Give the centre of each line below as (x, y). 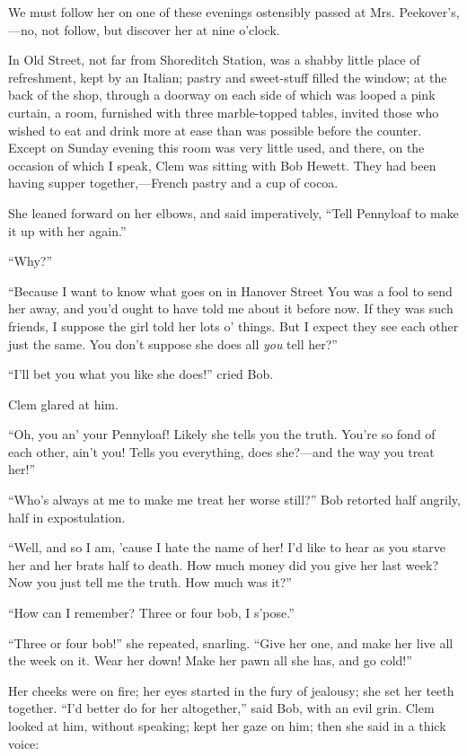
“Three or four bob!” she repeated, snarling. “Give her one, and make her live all (231, 642)
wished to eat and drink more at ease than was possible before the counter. (215, 130)
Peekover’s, (429, 12)
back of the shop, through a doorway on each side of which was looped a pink (222, 95)
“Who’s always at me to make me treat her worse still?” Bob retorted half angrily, (234, 500)
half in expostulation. (67, 517)
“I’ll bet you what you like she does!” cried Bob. (141, 374)
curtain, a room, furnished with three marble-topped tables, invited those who (224, 112)
